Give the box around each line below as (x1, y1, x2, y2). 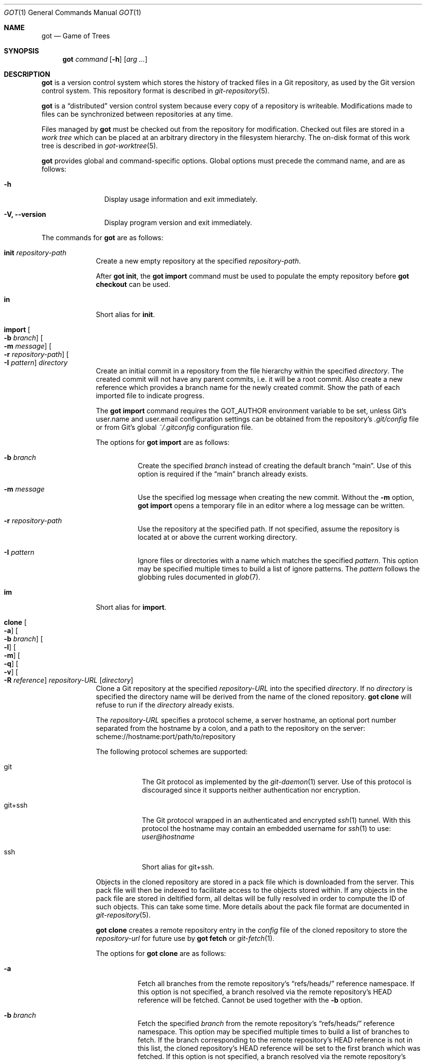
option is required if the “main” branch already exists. (138, 470, 308, 478)
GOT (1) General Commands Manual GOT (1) (4, 8, 142, 17)
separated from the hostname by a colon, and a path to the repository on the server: (96, 724, 366, 732)
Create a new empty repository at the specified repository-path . (96, 257, 301, 265)
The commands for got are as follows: (41, 233, 163, 242)
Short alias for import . (96, 603, 167, 611)
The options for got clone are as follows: (96, 949, 226, 957)
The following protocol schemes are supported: (96, 747, 248, 756)
